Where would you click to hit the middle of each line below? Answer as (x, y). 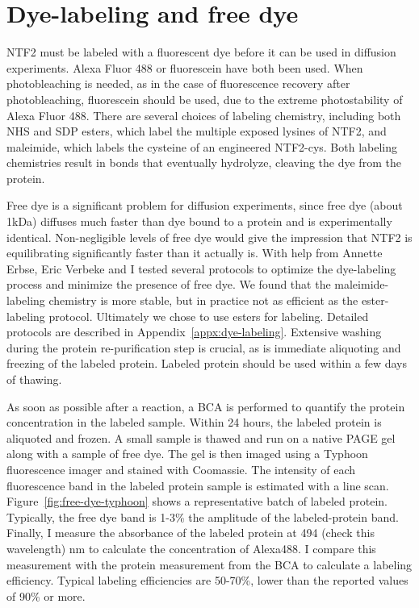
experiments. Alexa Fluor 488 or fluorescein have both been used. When (185, 67)
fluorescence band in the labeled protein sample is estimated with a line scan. (198, 485)
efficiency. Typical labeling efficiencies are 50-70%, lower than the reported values (207, 580)
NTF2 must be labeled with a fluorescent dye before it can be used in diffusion (201, 52)
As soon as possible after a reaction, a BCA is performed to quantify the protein (206, 406)
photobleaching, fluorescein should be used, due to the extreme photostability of (205, 99)
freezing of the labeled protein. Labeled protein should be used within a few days (207, 363)
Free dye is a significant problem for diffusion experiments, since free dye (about (205, 205)
